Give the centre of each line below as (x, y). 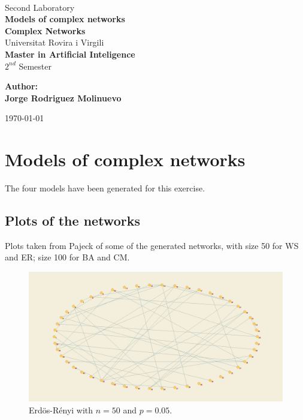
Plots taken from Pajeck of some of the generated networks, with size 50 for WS (152, 245)
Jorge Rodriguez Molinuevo (63, 97)
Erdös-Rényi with (61, 409)
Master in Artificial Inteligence (70, 54)
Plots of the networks (72, 220)
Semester (35, 66)
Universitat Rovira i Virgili (54, 42)
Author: (22, 86)
